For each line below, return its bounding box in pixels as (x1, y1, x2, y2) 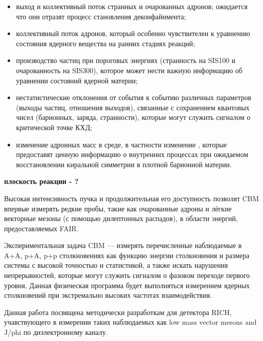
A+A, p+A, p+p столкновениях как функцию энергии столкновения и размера (4, 250, 249, 260)
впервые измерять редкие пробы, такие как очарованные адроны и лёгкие (4, 203, 232, 213)
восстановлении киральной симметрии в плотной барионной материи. (16, 159, 232, 169)
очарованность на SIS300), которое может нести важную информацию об (16, 65, 243, 75)
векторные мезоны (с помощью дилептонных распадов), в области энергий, (4, 213, 238, 224)
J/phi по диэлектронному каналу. (4, 327, 108, 337)
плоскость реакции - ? (4, 176, 79, 187)
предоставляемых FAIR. (4, 223, 79, 233)
